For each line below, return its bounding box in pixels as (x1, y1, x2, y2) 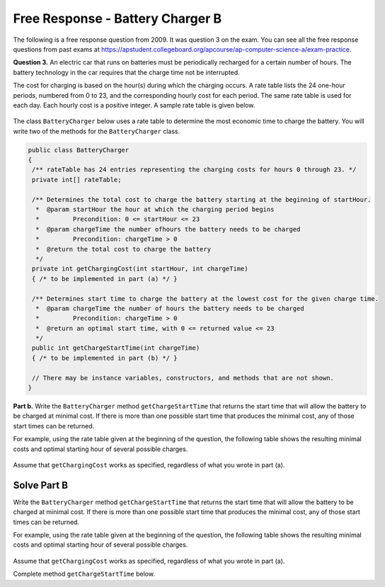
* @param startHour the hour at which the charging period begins (35, 205, 275, 213)
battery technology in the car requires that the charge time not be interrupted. (13, 68, 240, 76)
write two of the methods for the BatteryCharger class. (13, 127, 180, 135)
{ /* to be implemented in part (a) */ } (32, 275, 178, 283)
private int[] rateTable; (32, 176, 122, 183)
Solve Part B (13, 479, 69, 491)
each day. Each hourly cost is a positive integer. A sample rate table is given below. (13, 101, 255, 109)
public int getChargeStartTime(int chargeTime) (32, 344, 200, 352)
